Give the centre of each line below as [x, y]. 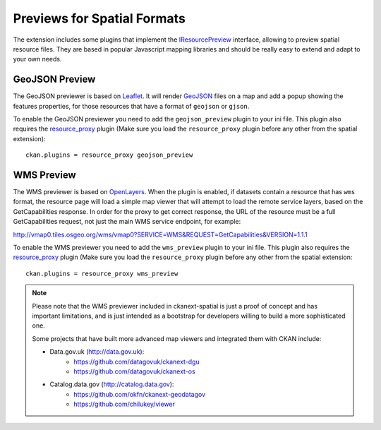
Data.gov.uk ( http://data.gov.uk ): [97, 352]
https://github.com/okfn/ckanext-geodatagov [140, 394]
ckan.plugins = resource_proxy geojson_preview [109, 155]
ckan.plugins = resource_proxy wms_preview [102, 273]
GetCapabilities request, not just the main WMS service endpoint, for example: [127, 222]
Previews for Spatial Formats [99, 18]
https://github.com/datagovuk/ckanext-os [134, 371]
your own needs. [37, 59]
